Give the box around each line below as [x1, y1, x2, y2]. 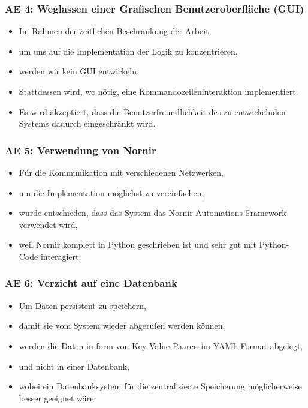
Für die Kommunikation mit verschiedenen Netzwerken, [19, 166, 224, 178]
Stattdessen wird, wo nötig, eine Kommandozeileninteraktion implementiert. [19, 85, 298, 97]
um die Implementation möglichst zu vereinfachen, [19, 186, 204, 199]
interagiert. [40, 250, 81, 262]
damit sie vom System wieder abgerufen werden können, [19, 319, 225, 332]
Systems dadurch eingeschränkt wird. [19, 117, 156, 130]
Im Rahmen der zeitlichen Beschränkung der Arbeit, [19, 25, 212, 37]
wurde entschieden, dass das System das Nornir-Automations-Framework [19, 206, 286, 219]
